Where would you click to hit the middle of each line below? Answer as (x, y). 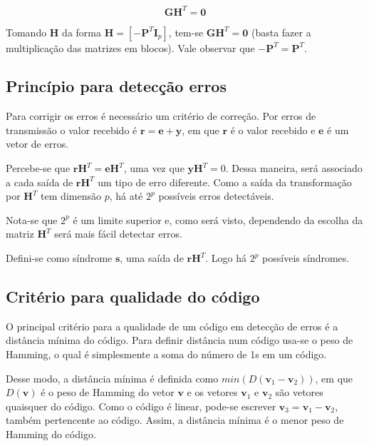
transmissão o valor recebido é (72, 130)
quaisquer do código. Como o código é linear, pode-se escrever (141, 406)
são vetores (299, 392)
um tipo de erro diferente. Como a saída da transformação (225, 182)
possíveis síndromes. (306, 258)
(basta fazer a (281, 32)
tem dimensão (71, 196)
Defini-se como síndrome (59, 258)
